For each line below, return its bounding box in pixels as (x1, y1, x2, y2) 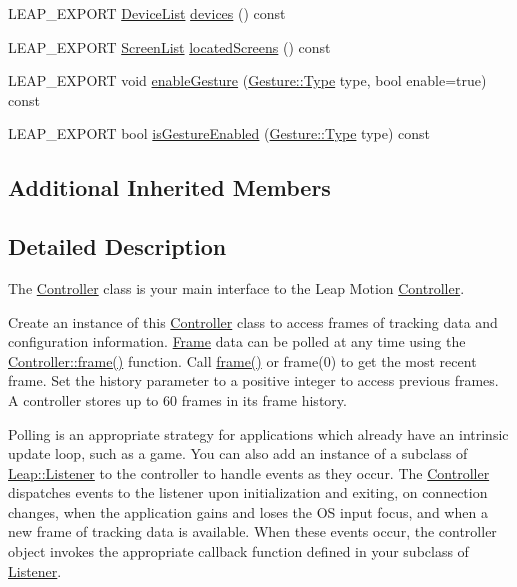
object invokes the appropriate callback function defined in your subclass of (8, 541, 469, 562)
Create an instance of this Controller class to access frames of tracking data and (8, 311, 498, 332)
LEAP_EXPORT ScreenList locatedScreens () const (8, 36, 331, 57)
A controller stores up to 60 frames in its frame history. (8, 389, 347, 410)
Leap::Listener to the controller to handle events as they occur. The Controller (8, 462, 490, 483)
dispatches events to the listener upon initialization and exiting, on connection (8, 482, 488, 503)
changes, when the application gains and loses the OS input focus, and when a (8, 501, 488, 522)
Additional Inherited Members (8, 172, 331, 203)
